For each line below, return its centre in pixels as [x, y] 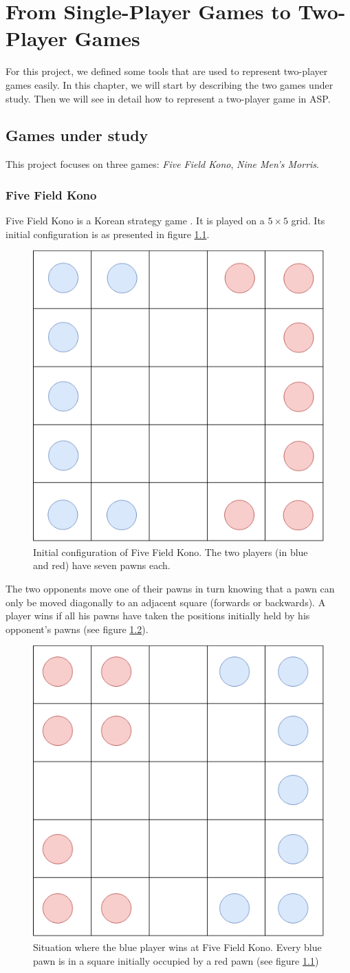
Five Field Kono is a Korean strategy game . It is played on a [135, 221]
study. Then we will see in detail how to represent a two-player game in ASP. [168, 98]
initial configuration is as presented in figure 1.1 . [108, 234]
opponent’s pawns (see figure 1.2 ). [77, 629]
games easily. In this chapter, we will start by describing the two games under [169, 84]
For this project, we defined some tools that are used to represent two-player [167, 71]
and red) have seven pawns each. [102, 565]
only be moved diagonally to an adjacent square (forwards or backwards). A [166, 602]
